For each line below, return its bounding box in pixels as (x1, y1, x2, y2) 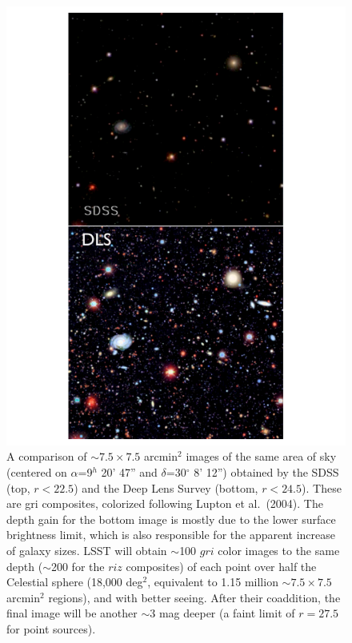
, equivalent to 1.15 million (147, 573, 278, 590)
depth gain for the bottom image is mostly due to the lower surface (6, 510, 336, 527)
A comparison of (6, 448, 87, 465)
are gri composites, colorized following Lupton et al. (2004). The (6, 495, 323, 512)
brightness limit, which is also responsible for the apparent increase (6, 526, 336, 543)
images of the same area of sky (186, 448, 337, 465)
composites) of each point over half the (126, 557, 317, 574)
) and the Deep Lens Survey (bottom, (74, 479, 258, 496)
